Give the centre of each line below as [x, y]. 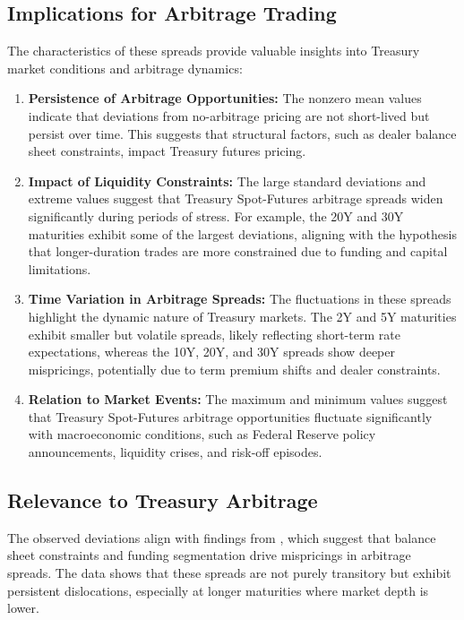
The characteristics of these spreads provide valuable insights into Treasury [214, 51]
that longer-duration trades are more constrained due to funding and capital [238, 251]
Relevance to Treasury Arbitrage [163, 500]
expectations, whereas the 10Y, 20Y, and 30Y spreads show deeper [211, 352]
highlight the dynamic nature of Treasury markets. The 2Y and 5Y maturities [242, 316]
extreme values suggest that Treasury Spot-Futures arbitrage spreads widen [236, 198]
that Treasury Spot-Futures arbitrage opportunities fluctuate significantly [230, 416]
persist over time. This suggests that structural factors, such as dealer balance [242, 133]
